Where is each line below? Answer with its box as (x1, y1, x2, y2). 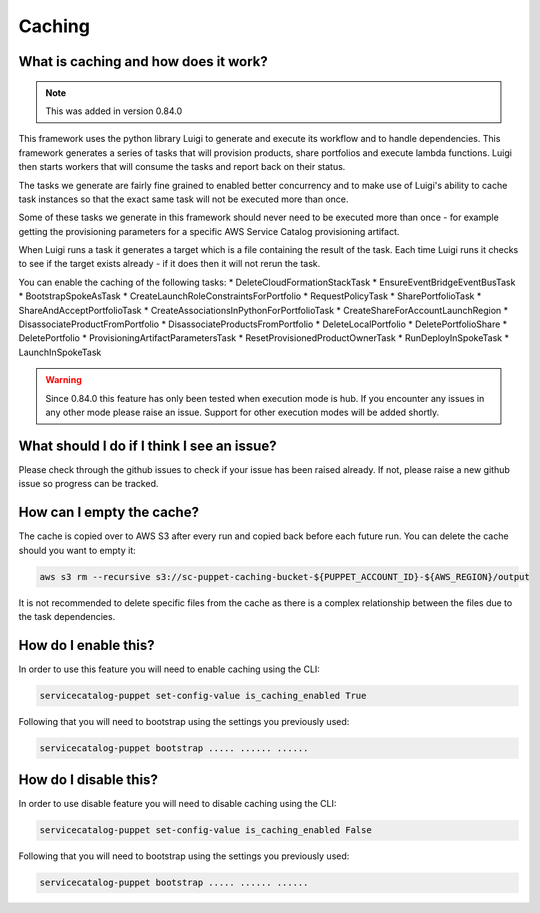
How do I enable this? (18, 636, 155, 654)
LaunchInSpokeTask (18, 346, 102, 358)
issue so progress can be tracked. (18, 478, 159, 490)
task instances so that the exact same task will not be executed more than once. (18, 193, 349, 205)
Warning (45, 374, 82, 386)
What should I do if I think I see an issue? (18, 437, 277, 454)
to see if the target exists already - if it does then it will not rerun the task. (18, 258, 321, 270)
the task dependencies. (18, 610, 116, 622)
